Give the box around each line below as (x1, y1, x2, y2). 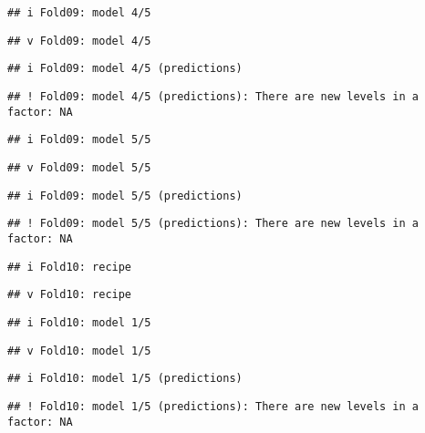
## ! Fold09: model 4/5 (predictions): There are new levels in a (7, 89, 420, 103)
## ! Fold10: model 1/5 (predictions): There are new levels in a (7, 399, 420, 413)
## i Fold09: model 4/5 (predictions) (7, 62, 243, 76)
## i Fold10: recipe (7, 260, 132, 273)
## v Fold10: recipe (7, 288, 132, 302)
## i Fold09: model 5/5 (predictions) (7, 189, 243, 202)
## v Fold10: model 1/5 (7, 344, 151, 357)
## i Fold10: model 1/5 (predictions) (7, 372, 243, 386)
